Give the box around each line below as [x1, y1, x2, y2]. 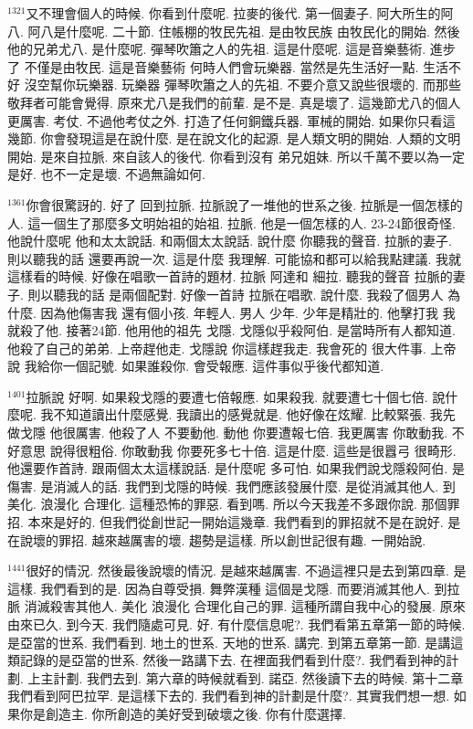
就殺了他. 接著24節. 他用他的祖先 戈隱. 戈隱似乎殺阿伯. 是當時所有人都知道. [7, 321, 456, 340]
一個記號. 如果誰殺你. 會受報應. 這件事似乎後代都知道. [62, 356, 384, 375]
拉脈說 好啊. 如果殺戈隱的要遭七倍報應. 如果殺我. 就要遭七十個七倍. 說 [26, 386, 446, 406]
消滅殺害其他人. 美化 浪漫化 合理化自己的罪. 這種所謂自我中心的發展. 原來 [24, 597, 466, 616]
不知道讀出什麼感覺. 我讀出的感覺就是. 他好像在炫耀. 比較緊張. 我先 [53, 405, 456, 424]
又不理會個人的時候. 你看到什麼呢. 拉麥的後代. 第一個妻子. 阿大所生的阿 [26, 4, 454, 22]
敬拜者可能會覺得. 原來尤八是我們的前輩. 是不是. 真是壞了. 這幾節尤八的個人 [7, 92, 461, 111]
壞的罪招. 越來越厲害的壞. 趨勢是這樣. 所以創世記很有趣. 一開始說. [32, 530, 426, 549]
